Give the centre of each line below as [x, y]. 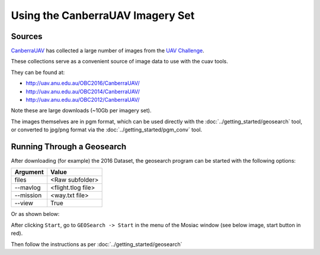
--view [24, 203]
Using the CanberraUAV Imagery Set [103, 15]
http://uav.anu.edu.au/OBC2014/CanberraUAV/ [83, 91]
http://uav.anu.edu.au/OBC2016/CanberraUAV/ [83, 83]
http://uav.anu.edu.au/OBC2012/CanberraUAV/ [83, 100]
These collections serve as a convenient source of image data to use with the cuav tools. [119, 62]
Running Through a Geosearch [69, 147]
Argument [29, 172]
